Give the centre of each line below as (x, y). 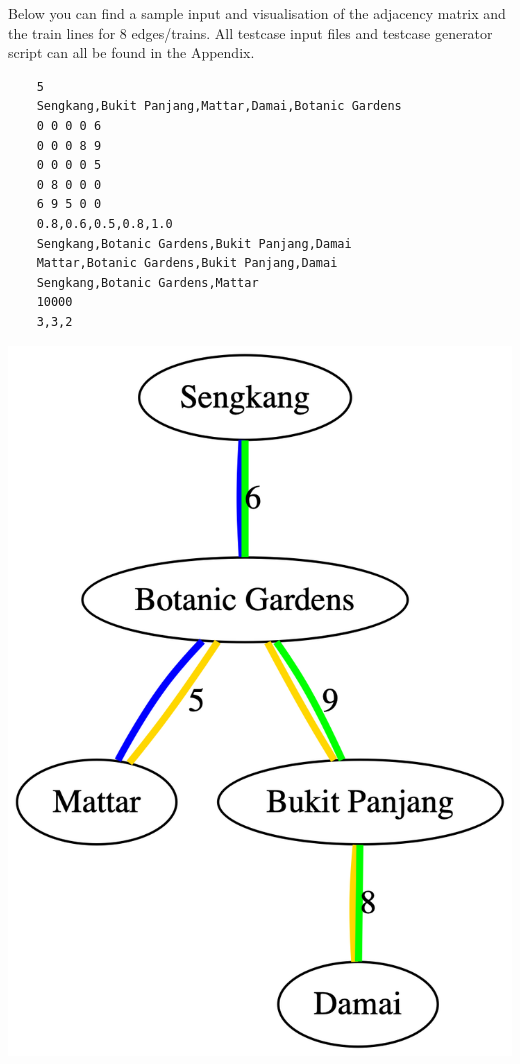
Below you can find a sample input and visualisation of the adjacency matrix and (257, 13)
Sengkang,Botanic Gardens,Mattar (147, 282)
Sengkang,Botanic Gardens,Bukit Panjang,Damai (194, 243)
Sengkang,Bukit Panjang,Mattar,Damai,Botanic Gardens (219, 106)
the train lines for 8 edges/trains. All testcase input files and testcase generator (250, 32)
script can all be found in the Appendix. (131, 52)
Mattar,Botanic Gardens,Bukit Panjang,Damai (187, 263)
